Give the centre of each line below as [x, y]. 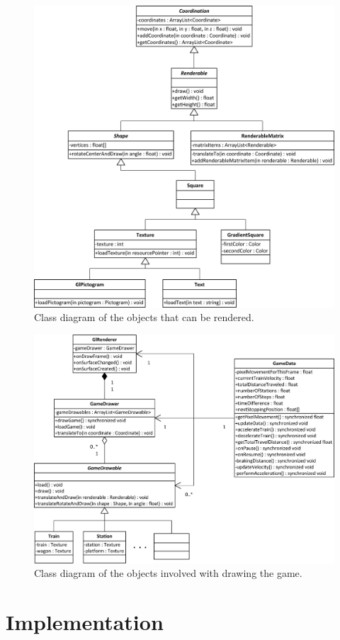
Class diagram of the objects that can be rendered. [144, 317]
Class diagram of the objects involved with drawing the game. [168, 573]
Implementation [85, 622]
